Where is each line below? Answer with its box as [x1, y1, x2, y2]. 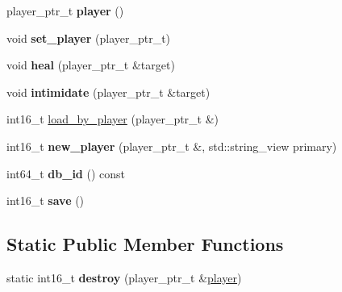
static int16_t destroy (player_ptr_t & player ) [6, 269, 242, 286]
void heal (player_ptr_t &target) [6, 56, 175, 73]
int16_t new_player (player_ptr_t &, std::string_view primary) [6, 137, 337, 154]
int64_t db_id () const [6, 165, 126, 181]
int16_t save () [6, 192, 85, 209]
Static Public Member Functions [6, 232, 284, 257]
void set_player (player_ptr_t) [6, 29, 171, 46]
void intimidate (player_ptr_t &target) [6, 83, 211, 100]
